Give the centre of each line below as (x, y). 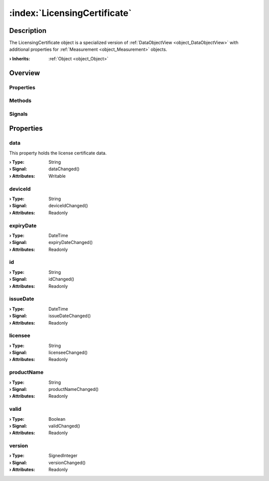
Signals (18, 114)
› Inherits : (20, 59)
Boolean (57, 419)
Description (28, 31)
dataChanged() (64, 169)
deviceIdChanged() (68, 206)
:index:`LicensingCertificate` (70, 13)
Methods (20, 101)
